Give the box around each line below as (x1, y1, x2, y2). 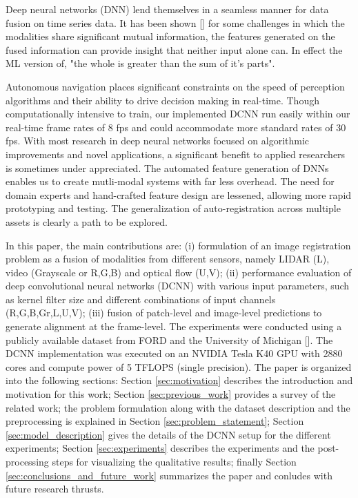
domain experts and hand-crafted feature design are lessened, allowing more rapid (6, 187, 352, 202)
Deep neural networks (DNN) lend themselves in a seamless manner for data (6, 2, 329, 16)
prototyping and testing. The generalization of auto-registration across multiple (6, 201, 341, 216)
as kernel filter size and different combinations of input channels (6, 291, 276, 306)
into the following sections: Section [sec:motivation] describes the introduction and (6, 373, 353, 387)
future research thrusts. (6, 481, 104, 496)
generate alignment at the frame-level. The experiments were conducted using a (6, 319, 342, 334)
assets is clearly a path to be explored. (6, 214, 168, 229)
